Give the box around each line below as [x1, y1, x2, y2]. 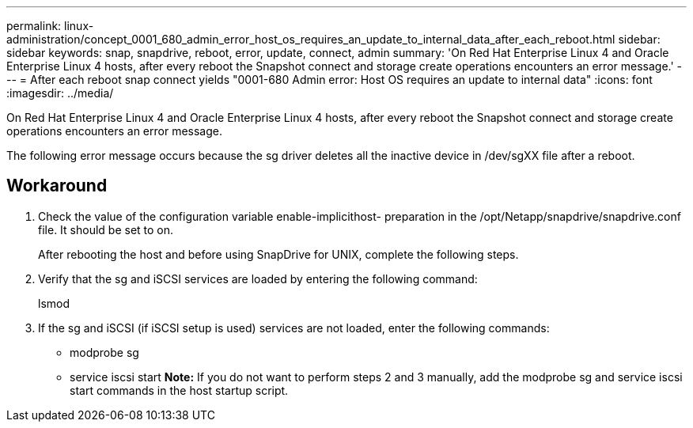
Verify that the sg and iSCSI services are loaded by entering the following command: [38, 271, 478, 286]
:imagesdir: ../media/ [6, 86, 114, 100]
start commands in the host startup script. [70, 383, 289, 397]
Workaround [6, 176, 108, 196]
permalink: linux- [6, 19, 94, 32]
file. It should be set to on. [38, 222, 174, 237]
